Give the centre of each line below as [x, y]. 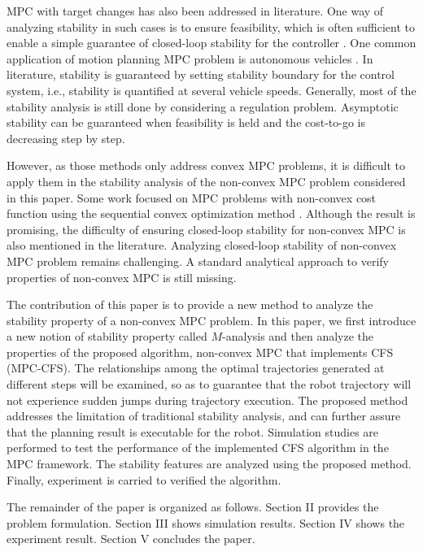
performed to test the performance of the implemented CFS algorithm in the [198, 448]
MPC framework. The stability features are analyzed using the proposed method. [209, 464]
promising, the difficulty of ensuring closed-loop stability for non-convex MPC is [206, 229]
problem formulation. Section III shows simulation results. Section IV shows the [206, 522]
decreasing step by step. [66, 138]
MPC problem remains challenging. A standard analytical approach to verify [198, 261]
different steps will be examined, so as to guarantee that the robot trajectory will [209, 384]
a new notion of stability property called [107, 336]
